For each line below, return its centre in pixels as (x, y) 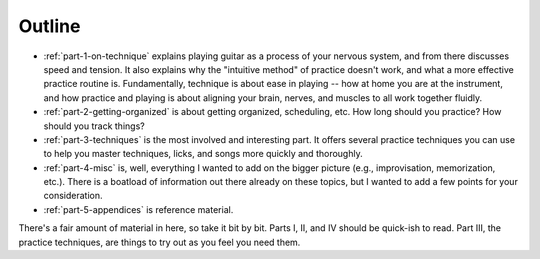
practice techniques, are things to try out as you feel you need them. (159, 242)
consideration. (73, 196)
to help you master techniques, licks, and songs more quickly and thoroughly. (203, 154)
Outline (49, 26)
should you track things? (94, 126)
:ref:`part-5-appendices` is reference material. (138, 209)
